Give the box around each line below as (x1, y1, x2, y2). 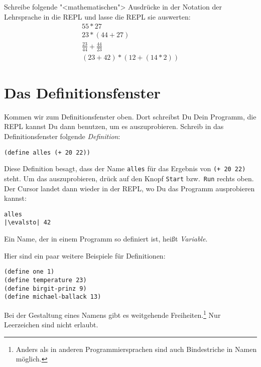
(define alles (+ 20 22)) (4, 149, 90, 156)
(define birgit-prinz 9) (4, 285, 87, 292)
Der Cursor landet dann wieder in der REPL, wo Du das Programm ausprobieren (4, 183, 255, 193)
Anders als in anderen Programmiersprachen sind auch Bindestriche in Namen (16, 343, 257, 354)
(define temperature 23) (4, 276, 87, 284)
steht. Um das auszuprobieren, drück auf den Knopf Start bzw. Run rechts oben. (4, 173, 254, 183)
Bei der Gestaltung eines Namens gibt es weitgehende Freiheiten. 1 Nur (4, 308, 221, 320)
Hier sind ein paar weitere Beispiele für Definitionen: (4, 250, 166, 261)
